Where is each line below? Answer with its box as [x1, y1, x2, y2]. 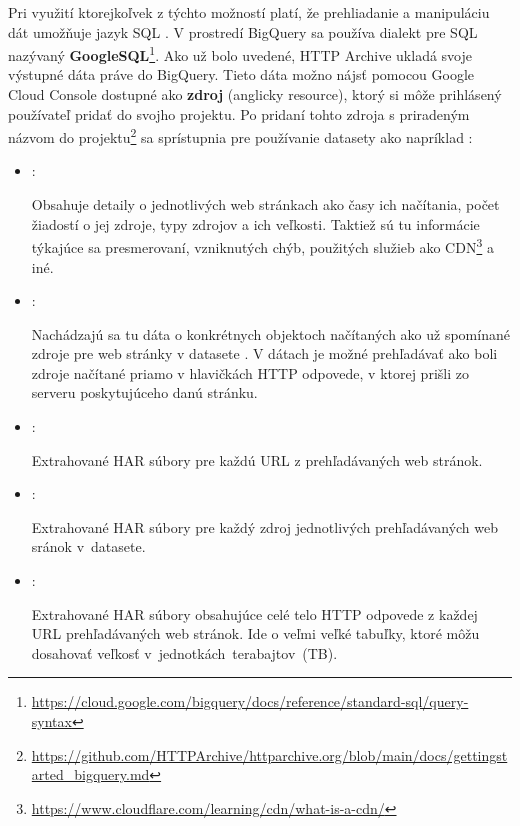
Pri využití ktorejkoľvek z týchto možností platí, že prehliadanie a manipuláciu [8, 2, 490, 22]
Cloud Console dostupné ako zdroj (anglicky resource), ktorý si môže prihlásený [8, 84, 502, 105]
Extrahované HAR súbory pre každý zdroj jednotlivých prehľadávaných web [31, 516, 499, 537]
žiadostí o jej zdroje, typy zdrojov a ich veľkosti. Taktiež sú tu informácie [31, 213, 480, 234]
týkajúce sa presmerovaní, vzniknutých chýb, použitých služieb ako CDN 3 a [31, 234, 494, 257]
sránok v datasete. [31, 536, 146, 557]
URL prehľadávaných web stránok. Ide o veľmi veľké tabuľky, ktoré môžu [31, 623, 480, 644]
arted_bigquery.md [31, 764, 150, 785]
